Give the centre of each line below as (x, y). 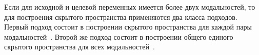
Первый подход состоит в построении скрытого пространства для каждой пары (128, 27)
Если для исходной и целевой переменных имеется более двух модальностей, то (130, 7)
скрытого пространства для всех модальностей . (79, 47)
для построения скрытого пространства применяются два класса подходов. (121, 17)
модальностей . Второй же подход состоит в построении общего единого (119, 36)
